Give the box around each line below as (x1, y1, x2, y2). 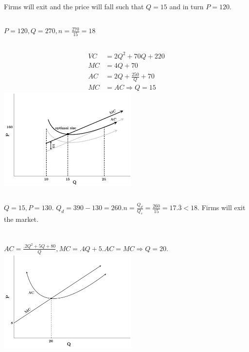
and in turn (169, 1, 204, 12)
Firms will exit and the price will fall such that (4, 1, 144, 12)
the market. (4, 214, 38, 224)
